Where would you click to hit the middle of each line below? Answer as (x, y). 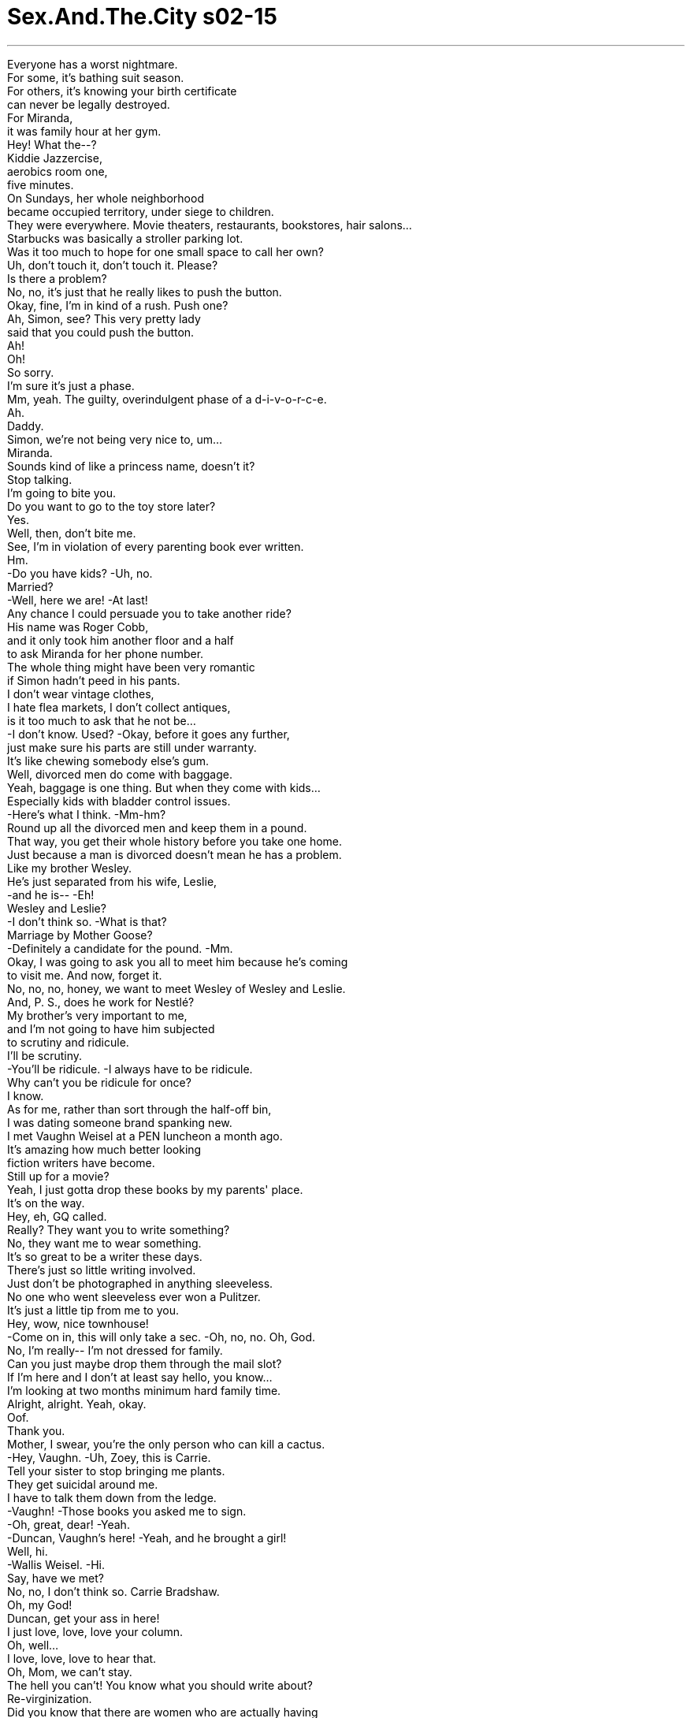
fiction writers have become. (81, 1162)
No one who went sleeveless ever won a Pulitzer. (134, 1296)
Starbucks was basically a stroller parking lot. (125, 238)
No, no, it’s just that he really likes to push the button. (145, 292)
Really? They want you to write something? (119, 1229)
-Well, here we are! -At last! (78, 600)
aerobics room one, (58, 171)
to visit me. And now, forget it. (85, 975)
